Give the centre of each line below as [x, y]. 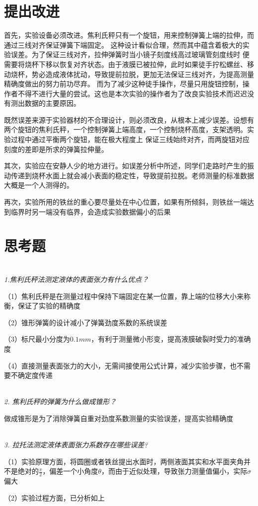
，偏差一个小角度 [70, 471]
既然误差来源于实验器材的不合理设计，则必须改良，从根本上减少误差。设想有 [129, 119]
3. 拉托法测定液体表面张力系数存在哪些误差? [76, 445]
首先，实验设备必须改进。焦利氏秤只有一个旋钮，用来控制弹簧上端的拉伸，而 [129, 35]
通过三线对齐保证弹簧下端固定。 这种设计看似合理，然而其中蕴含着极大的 [123, 44]
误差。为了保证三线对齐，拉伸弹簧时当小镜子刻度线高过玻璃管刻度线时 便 [130, 54]
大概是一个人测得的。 [39, 185]
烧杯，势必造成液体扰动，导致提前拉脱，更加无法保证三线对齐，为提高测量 [132, 74]
